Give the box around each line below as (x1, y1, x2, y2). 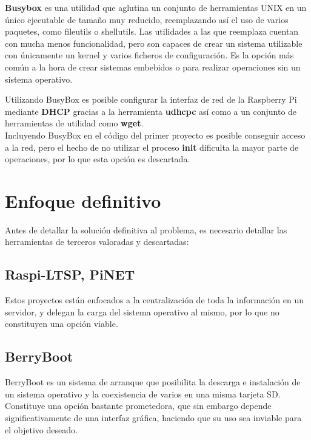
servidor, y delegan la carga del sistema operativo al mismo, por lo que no (5, 305, 279, 318)
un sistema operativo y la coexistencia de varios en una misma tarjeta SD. (5, 387, 281, 400)
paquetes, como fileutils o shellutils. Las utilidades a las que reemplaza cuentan (5, 25, 299, 38)
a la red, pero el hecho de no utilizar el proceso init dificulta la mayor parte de (5, 140, 299, 153)
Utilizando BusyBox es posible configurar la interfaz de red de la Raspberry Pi (5, 93, 297, 106)
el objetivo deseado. (5, 423, 78, 436)
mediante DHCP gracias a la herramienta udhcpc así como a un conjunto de (5, 105, 297, 117)
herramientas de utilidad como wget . (5, 117, 144, 129)
